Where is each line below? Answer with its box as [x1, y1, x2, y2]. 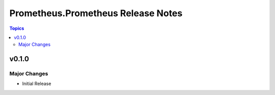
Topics [9, 25, 24, 31]
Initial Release [22, 81, 51, 87]
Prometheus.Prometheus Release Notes [9, 8, 183, 19]
